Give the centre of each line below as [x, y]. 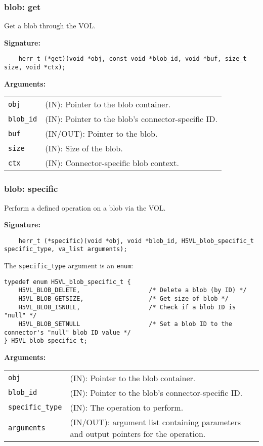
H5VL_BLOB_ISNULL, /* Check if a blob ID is [127, 307]
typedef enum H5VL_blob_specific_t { [68, 282]
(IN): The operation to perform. [127, 407]
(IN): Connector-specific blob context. [112, 163]
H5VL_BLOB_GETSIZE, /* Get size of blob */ [123, 299]
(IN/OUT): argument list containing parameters [156, 422]
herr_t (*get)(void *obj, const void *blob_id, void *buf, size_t [133, 59]
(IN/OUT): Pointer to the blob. [101, 134]
